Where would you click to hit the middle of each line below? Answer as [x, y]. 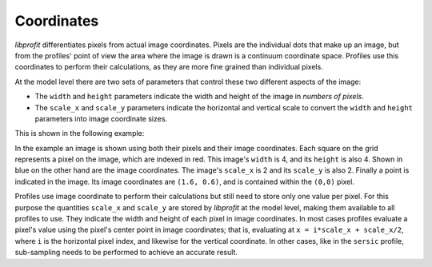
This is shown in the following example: [80, 133]
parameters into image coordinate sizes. [101, 118]
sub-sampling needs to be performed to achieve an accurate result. [126, 253]
